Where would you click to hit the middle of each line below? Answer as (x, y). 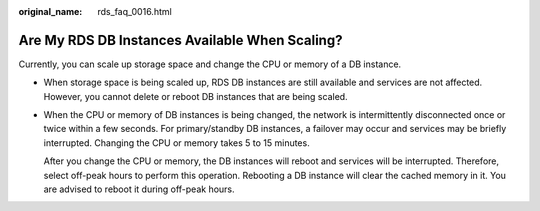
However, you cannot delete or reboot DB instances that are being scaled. (196, 96)
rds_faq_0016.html (134, 11)
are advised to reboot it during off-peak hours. (139, 189)
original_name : (50, 11)
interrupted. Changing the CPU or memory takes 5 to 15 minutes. (176, 142)
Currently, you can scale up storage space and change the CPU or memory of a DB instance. (210, 64)
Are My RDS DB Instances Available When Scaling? (180, 40)
